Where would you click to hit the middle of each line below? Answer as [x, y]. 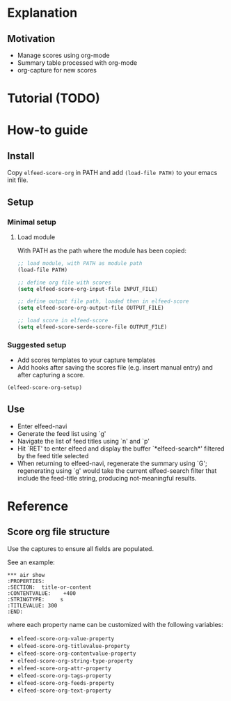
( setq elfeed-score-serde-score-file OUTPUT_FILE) [92, 327]
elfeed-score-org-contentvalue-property [77, 654]
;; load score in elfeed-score [63, 321]
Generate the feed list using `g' [62, 433]
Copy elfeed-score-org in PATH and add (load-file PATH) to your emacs [112, 173]
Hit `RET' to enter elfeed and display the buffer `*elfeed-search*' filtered [121, 449]
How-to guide [48, 130]
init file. [18, 180]
